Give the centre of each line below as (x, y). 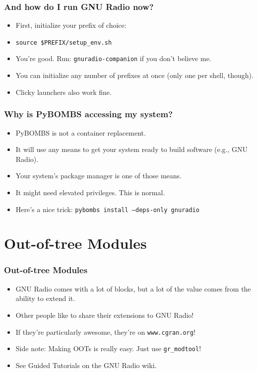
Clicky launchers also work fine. (64, 92)
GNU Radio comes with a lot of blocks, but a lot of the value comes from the (133, 288)
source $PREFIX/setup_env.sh (64, 42)
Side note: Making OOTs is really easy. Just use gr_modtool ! (108, 348)
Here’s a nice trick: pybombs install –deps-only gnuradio (107, 209)
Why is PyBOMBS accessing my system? (89, 114)
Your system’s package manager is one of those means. (98, 176)
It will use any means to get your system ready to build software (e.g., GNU (132, 149)
